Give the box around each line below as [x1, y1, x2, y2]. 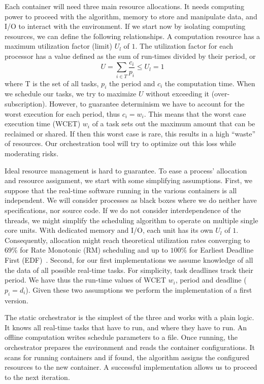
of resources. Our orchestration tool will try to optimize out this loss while [5, 138, 236, 149]
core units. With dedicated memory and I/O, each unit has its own [5, 225, 213, 235]
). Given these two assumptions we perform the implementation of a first [25, 284, 252, 295]
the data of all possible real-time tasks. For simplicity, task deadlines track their [5, 264, 253, 275]
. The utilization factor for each [135, 41, 234, 51]
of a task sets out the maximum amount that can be [92, 118, 255, 129]
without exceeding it [146, 88, 209, 99]
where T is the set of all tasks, [5, 78, 99, 88]
